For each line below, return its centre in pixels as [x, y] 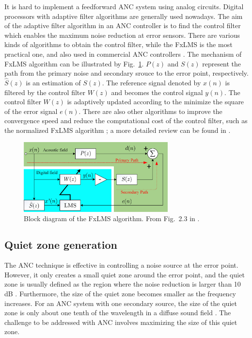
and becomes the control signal [157, 92]
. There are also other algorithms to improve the [150, 111]
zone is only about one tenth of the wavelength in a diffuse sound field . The [118, 313]
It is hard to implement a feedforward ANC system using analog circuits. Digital [124, 6]
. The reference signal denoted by [151, 82]
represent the [222, 63]
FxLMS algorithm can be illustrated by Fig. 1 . [74, 63]
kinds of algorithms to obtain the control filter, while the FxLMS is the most [118, 44]
